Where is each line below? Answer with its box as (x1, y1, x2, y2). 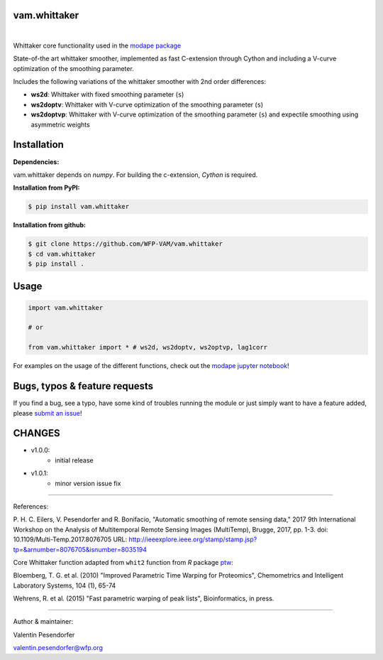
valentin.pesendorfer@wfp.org (13, 644, 103, 652)
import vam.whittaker (28, 303, 104, 312)
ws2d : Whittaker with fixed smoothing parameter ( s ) (30, 90, 184, 99)
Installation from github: (13, 221, 87, 229)
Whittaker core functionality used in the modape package (13, 41, 182, 50)
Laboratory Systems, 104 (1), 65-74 (13, 581, 116, 590)
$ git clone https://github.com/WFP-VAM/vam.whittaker (28, 240, 223, 248)
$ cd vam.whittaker (28, 249, 96, 258)
